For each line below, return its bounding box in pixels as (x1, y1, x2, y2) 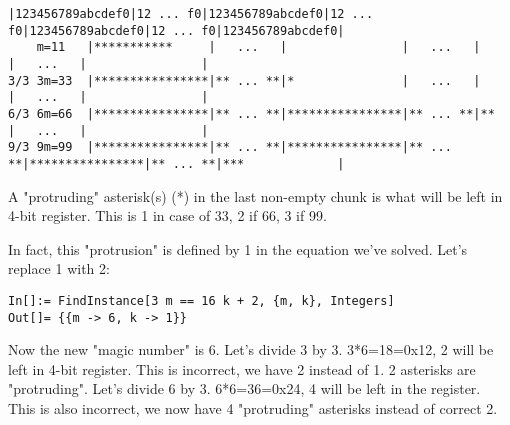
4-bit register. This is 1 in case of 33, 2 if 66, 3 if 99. (8, 205, 327, 226)
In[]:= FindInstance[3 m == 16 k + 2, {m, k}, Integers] (8, 293, 395, 308)
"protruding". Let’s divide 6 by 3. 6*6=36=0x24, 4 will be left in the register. (8, 378, 481, 399)
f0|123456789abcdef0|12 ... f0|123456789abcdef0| (8, 23, 345, 38)
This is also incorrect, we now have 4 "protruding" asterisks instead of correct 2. (8, 398, 498, 419)
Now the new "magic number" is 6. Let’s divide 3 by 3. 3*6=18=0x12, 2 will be (8, 339, 494, 360)
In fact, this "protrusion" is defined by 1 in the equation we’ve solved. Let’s (8, 238, 468, 259)
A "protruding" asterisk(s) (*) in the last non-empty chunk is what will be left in (8, 185, 503, 206)
